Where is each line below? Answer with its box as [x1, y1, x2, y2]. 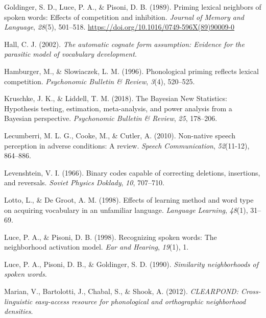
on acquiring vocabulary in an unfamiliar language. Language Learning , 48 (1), [4, 204, 248, 215]
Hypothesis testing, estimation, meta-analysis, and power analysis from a [4, 103, 232, 113]
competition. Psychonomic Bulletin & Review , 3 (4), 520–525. [4, 76, 195, 86]
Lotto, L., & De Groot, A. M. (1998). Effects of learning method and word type [4, 194, 254, 205]
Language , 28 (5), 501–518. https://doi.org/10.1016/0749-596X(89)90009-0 [4, 21, 235, 32]
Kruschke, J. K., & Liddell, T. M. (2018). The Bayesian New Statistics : [4, 93, 227, 104]
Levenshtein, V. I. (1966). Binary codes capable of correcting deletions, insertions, [4, 167, 260, 178]
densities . [4, 306, 33, 316]
